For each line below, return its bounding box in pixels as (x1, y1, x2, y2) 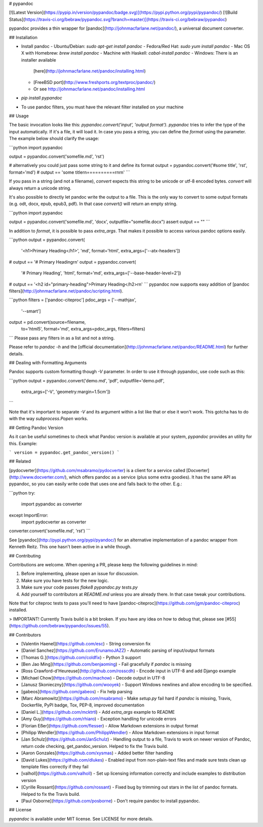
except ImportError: (9, 512, 49, 518)
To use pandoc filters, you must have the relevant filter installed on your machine (21, 104, 184, 110)
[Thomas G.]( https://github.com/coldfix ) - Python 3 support (21, 654, 141, 660)
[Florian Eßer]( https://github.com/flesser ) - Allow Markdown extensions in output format (21, 723, 198, 728)
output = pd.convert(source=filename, (9, 319, 86, 325)
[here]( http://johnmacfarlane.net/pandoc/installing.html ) (33, 68, 146, 74)
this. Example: (9, 440, 38, 446)
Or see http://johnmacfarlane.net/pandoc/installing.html (33, 86, 146, 92)
